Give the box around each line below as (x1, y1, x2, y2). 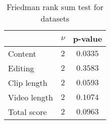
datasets (41, 13, 70, 24)
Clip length (8, 77, 48, 88)
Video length (8, 91, 53, 103)
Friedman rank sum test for (7, 1, 103, 13)
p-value (73, 33, 102, 44)
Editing (8, 62, 34, 74)
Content (8, 48, 37, 59)
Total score (8, 106, 47, 117)
